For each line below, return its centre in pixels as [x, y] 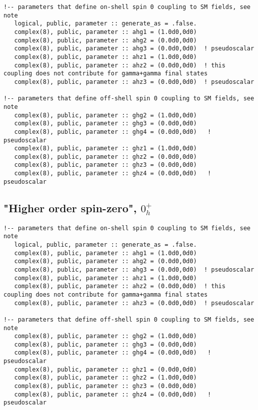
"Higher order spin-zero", [70, 207]
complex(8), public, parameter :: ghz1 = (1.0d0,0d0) [105, 149]
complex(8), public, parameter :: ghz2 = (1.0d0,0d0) [105, 378]
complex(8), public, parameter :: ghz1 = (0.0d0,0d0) [105, 369]
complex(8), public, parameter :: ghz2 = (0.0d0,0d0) [105, 157]
